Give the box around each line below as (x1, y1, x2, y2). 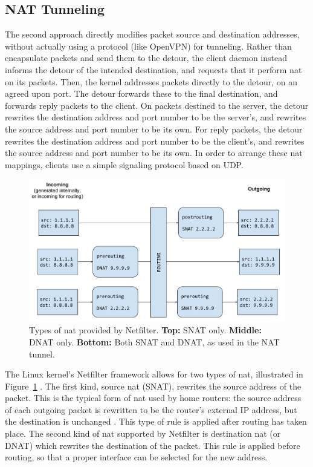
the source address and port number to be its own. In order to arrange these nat (5, 146, 303, 159)
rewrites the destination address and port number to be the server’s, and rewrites (5, 111, 306, 123)
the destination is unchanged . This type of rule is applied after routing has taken (5, 415, 307, 428)
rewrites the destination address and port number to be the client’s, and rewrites (5, 134, 305, 147)
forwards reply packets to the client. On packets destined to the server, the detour (5, 99, 309, 111)
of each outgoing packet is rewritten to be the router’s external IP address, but (5, 403, 297, 416)
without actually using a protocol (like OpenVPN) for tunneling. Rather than (5, 39, 292, 52)
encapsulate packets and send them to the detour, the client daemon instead (5, 51, 287, 64)
